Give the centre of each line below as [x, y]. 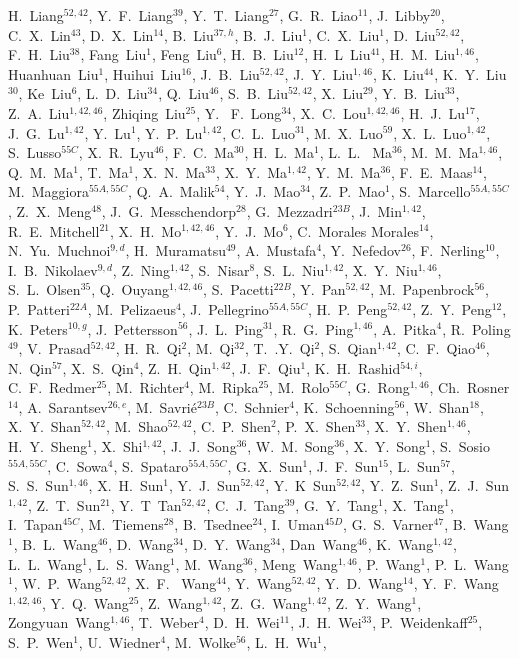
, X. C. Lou [329, 112]
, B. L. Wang [55, 544]
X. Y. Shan [45, 426]
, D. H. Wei [242, 622]
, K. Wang [400, 544]
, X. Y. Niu [381, 269]
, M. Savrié [162, 406]
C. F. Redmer [52, 387]
